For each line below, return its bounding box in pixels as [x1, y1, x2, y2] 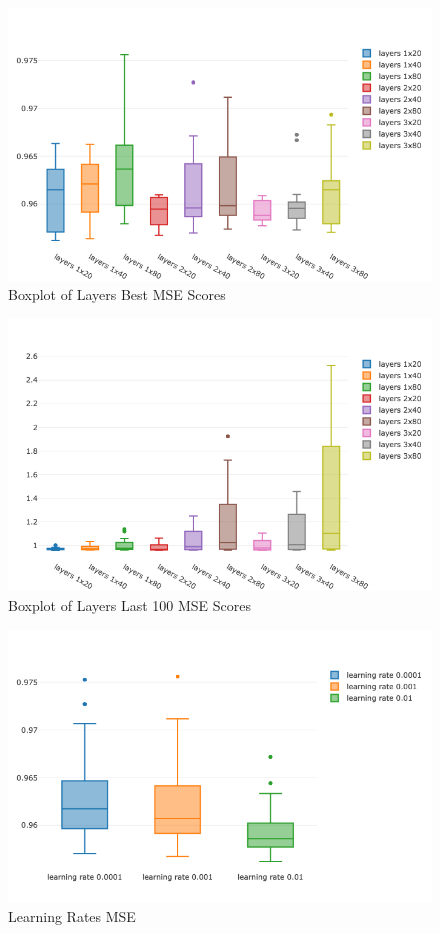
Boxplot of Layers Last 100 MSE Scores [8, 594, 251, 615]
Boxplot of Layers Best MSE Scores [8, 284, 226, 305]
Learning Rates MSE [8, 905, 136, 926]
